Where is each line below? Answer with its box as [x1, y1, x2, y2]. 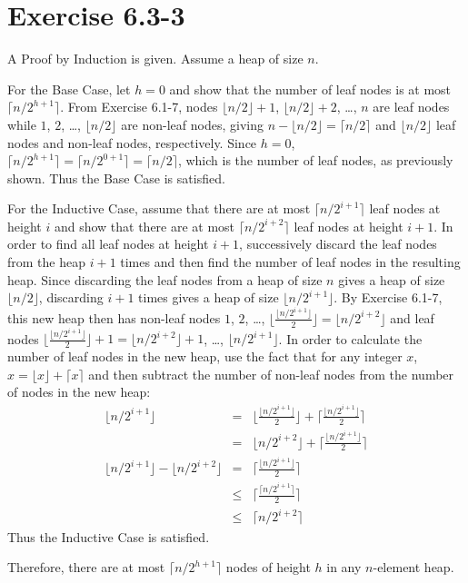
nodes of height [225, 558, 311, 577]
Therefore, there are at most [7, 558, 165, 577]
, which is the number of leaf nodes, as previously [177, 151, 453, 170]
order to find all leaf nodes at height [7, 234, 209, 253]
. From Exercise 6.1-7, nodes [60, 97, 218, 116]
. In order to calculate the [278, 329, 423, 348]
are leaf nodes [373, 97, 450, 116]
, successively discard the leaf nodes [239, 234, 437, 253]
